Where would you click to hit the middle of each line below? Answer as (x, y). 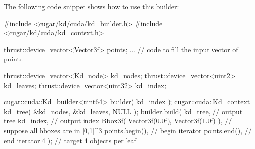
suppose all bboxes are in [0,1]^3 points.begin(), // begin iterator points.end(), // (128, 130)
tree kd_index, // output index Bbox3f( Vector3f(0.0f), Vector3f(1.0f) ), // (118, 121)
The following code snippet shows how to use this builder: (92, 6)
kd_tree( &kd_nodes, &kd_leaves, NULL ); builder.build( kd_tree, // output (123, 111)
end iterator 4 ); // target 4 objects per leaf (70, 140)
